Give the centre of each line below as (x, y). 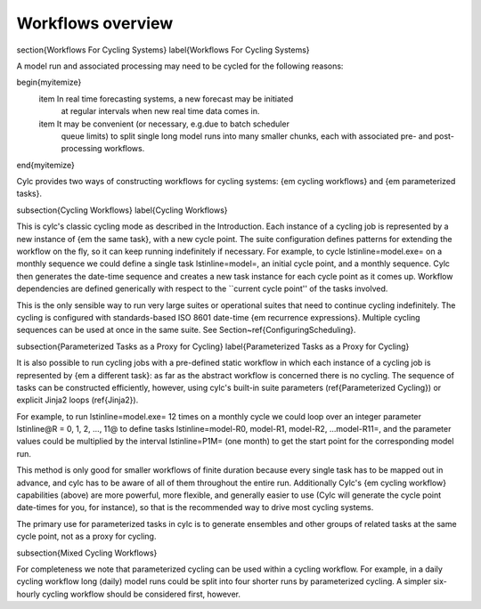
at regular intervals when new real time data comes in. (160, 111)
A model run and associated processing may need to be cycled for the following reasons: (180, 66)
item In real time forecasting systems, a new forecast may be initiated (166, 99)
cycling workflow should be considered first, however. (141, 594)
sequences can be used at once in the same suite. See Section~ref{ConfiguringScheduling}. (186, 330)
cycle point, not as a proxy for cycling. (86, 536)
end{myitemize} (46, 165)
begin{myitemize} (49, 82)
